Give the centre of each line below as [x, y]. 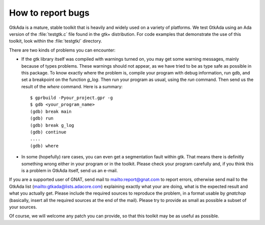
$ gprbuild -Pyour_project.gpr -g [71, 98]
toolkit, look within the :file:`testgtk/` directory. [56, 41]
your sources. [23, 207]
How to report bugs [49, 13]
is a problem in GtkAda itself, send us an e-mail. [69, 170]
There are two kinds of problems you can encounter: [62, 50]
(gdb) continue [48, 132]
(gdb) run [42, 118]
